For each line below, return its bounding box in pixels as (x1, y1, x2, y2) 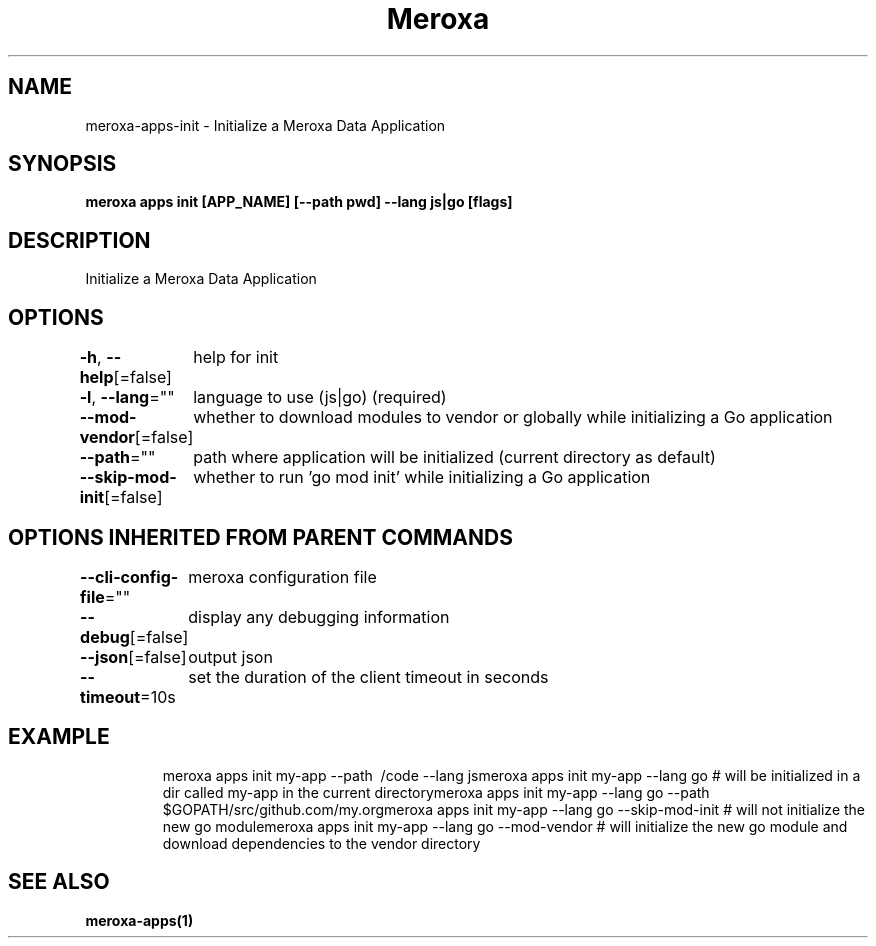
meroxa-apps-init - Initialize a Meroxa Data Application (85, 116, 446, 134)
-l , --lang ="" (79, 387, 175, 408)
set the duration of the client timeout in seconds (188, 666, 549, 687)
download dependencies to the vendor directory (162, 834, 481, 852)
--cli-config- (80, 566, 179, 587)
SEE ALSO (8, 869, 110, 895)
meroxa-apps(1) (85, 911, 194, 929)
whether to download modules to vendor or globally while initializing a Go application (193, 407, 833, 428)
